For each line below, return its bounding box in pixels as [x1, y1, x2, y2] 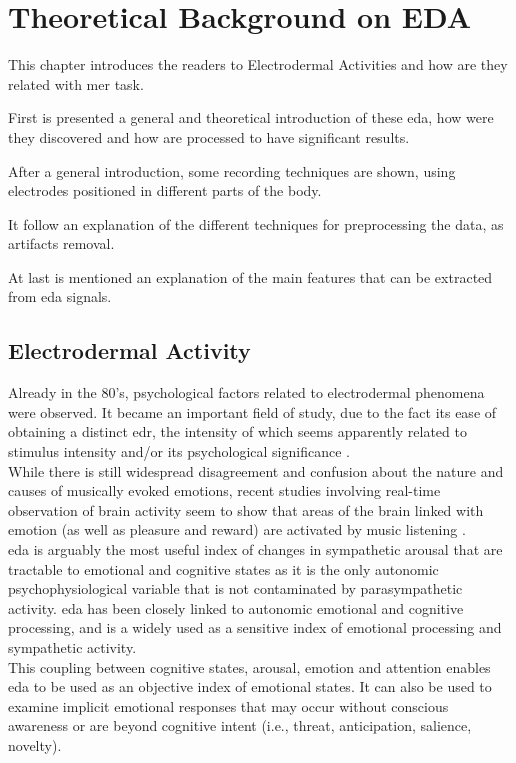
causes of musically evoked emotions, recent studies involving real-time [8, 480, 441, 501]
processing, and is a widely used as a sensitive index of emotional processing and [8, 617, 502, 638]
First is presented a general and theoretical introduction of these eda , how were [8, 107, 494, 128]
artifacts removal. [8, 233, 115, 254]
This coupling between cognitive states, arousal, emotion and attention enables [8, 656, 491, 677]
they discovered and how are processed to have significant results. [8, 126, 410, 147]
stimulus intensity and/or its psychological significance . [8, 441, 350, 462]
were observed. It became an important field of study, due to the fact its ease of [8, 401, 497, 422]
